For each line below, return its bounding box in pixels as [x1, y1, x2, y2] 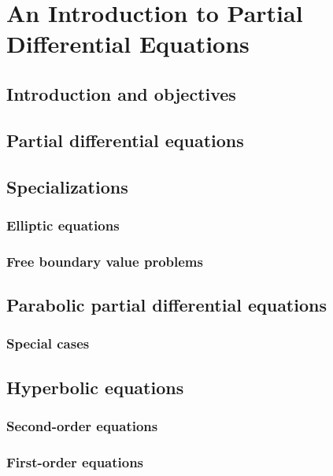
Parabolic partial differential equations [6, 292, 327, 316]
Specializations [6, 174, 128, 198]
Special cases [6, 334, 90, 353]
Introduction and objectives [6, 81, 236, 105]
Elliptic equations [6, 215, 120, 234]
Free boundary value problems [6, 251, 203, 271]
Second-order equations [6, 415, 158, 435]
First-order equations [6, 452, 144, 471]
